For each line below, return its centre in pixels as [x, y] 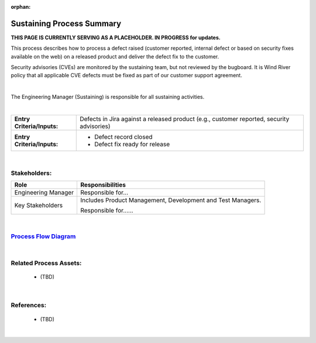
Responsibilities [103, 185]
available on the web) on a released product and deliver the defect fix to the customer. [115, 56]
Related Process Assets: [46, 263]
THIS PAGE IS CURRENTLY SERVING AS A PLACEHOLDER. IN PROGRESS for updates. [116, 37]
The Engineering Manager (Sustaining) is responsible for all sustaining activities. [108, 97]
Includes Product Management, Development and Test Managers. [171, 200]
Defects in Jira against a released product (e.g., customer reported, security [185, 119]
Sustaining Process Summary [66, 23]
